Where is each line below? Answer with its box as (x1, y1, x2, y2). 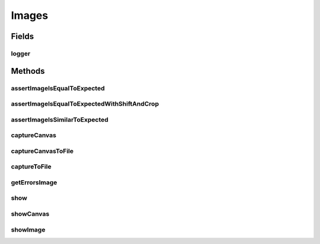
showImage (11, 225, 46, 233)
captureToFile (11, 162, 52, 171)
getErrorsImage (11, 178, 57, 186)
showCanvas (11, 210, 50, 218)
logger (11, 49, 31, 57)
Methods (11, 66, 45, 76)
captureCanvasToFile (11, 147, 74, 155)
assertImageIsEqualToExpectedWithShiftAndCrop (11, 100, 159, 108)
